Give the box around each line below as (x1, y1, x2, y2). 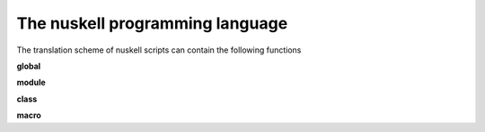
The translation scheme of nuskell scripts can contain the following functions (16, 45, 302, 55)
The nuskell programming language (16, 13, 288, 33)
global (16, 61, 41, 71)
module (16, 77, 47, 88)
